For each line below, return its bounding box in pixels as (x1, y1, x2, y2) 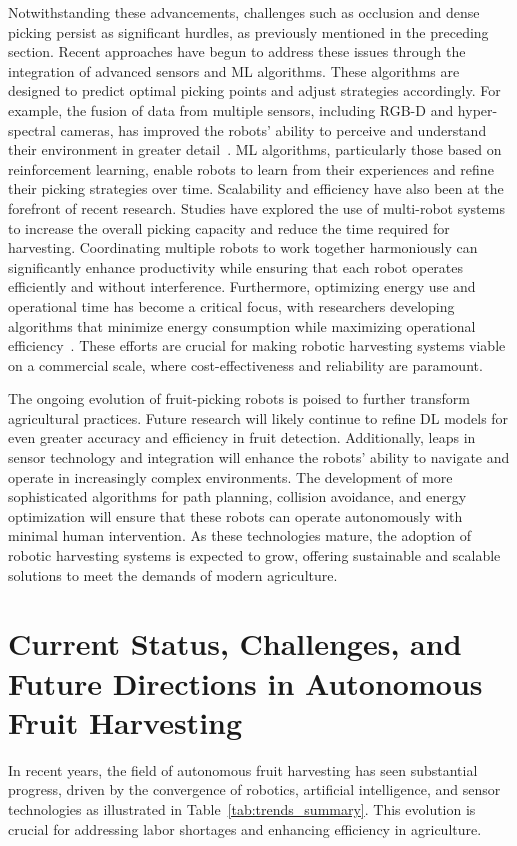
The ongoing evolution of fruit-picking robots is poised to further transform (8, 388, 470, 409)
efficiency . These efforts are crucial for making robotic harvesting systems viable (8, 335, 506, 356)
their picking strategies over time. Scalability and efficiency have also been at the (8, 178, 504, 199)
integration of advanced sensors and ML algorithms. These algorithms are (8, 60, 460, 81)
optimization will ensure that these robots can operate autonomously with (8, 505, 463, 526)
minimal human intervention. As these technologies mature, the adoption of (8, 525, 472, 546)
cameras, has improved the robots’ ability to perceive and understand (60, 119, 487, 140)
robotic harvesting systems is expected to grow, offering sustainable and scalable (8, 545, 501, 566)
